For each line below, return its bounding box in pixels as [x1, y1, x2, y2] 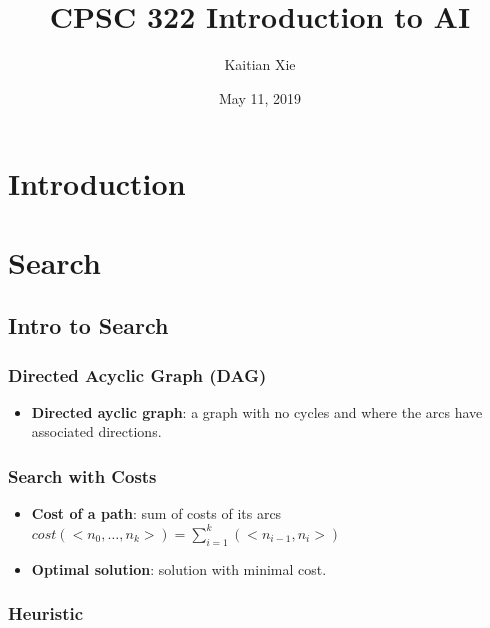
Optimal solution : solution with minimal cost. [31, 558, 327, 579]
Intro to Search [8, 310, 169, 341]
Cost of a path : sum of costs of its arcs [31, 503, 282, 524]
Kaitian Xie [224, 54, 296, 75]
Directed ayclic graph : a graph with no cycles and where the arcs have [31, 401, 483, 422]
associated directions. [31, 421, 162, 442]
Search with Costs [8, 463, 157, 488]
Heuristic [8, 601, 84, 626]
